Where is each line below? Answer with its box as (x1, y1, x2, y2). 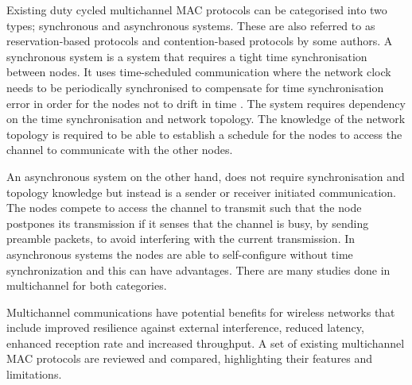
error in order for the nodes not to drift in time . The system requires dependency (6, 94, 406, 111)
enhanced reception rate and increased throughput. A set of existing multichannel (6, 334, 405, 351)
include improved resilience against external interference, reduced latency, (6, 319, 364, 336)
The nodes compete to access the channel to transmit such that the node (6, 199, 362, 216)
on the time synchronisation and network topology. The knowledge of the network (6, 110, 406, 127)
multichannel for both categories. (6, 277, 167, 294)
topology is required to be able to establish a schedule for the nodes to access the (6, 125, 402, 142)
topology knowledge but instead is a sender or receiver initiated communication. (6, 183, 396, 200)
